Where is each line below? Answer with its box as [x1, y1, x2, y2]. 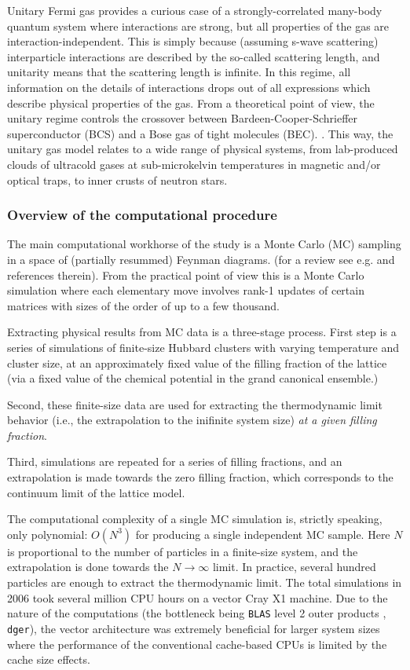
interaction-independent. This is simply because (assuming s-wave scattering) [7, 33, 379, 49]
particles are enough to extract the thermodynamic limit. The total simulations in [7, 574, 402, 591]
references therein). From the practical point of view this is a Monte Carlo [7, 266, 364, 283]
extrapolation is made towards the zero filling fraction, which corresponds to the [7, 469, 394, 485]
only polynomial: [7, 525, 88, 542]
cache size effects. [7, 651, 90, 668]
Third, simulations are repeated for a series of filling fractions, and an [7, 453, 342, 470]
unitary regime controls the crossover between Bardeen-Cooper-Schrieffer [7, 110, 358, 126]
